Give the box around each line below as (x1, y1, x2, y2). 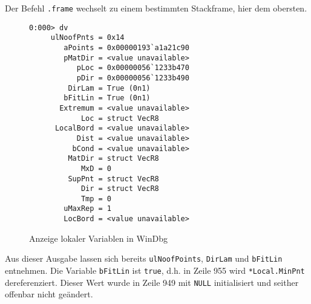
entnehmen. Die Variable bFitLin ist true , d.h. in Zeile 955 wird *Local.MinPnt (5, 264, 305, 277)
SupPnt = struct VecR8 (68, 174, 159, 183)
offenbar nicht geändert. (5, 288, 93, 300)
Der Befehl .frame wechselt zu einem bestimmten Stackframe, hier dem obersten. (5, 2, 307, 14)
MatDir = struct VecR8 (68, 154, 159, 163)
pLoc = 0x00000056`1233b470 (76, 63, 189, 73)
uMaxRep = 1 (64, 204, 112, 213)
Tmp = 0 (80, 194, 112, 203)
